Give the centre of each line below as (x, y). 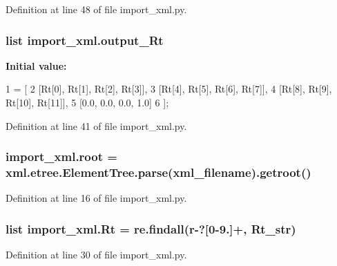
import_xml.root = (61, 156)
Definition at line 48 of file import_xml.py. (96, 9)
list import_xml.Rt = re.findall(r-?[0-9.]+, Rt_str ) (151, 228)
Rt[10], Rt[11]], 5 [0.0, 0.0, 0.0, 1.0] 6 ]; (87, 102)
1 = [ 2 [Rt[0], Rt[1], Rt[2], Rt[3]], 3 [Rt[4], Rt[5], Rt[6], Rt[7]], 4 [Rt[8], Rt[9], (169, 89)
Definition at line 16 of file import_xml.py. (96, 198)
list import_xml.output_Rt (85, 40)
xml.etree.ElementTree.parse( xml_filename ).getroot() (158, 172)
